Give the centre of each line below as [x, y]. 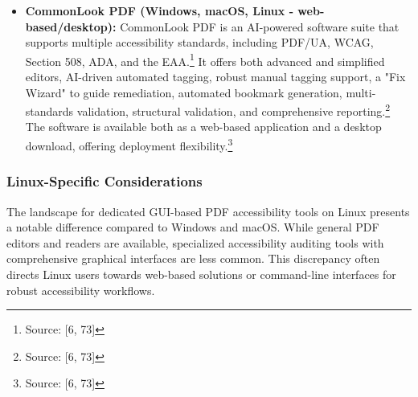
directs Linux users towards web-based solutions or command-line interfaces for [201, 274]
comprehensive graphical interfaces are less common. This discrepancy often [193, 258]
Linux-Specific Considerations [104, 181]
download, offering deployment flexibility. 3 [129, 144]
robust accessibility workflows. [81, 290]
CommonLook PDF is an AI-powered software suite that [260, 26]
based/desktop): [71, 26]
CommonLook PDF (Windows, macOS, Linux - [160, 10]
